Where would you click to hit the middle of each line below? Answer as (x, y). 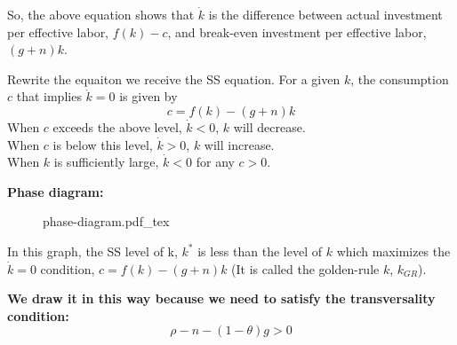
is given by (148, 96)
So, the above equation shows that (101, 14)
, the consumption (400, 78)
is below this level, (103, 144)
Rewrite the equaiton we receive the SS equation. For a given (174, 78)
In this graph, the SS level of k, (92, 251)
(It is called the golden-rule (305, 268)
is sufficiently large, (106, 162)
